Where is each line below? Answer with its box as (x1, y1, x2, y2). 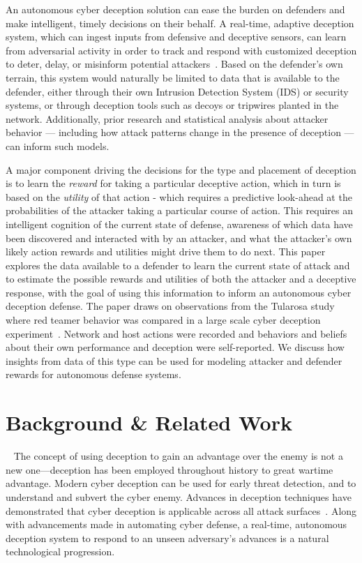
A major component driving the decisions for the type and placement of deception (6, 162, 356, 177)
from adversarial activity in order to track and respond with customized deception (6, 43, 357, 57)
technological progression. (6, 544, 115, 559)
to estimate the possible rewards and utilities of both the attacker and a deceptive (6, 271, 356, 286)
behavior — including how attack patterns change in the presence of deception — (6, 125, 354, 140)
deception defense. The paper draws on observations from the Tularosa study (6, 299, 335, 313)
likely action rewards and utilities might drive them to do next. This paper (6, 244, 326, 259)
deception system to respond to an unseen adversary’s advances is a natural (6, 530, 329, 545)
